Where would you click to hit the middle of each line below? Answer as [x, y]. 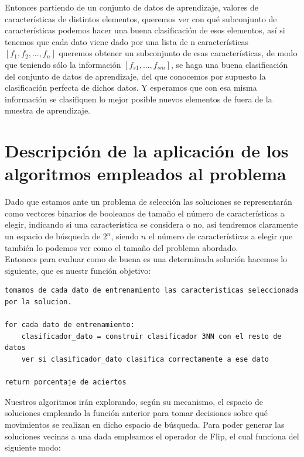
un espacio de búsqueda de [53, 236]
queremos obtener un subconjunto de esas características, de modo [178, 53]
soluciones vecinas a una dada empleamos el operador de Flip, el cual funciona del [152, 436]
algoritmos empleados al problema [146, 173]
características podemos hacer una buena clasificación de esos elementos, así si [145, 30]
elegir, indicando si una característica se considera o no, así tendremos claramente [151, 224]
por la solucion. [38, 302]
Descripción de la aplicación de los [147, 151]
